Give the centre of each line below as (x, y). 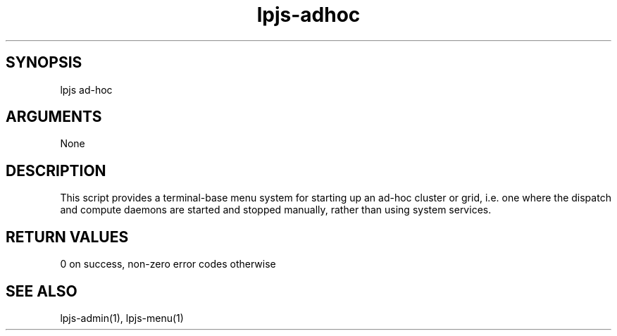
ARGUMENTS (54, 117)
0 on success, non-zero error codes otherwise (168, 264)
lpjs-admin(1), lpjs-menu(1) (122, 318)
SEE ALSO (42, 291)
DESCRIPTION (56, 170)
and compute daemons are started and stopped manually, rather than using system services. (276, 210)
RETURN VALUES (67, 237)
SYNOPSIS (44, 63)
